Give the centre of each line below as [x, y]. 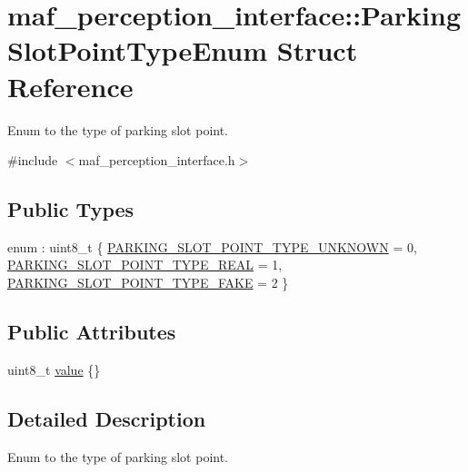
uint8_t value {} [54, 369]
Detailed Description [107, 418]
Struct [317, 50]
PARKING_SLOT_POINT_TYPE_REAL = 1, [145, 265]
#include [33, 160]
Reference [70, 86]
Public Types [71, 209]
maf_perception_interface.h [157, 160]
